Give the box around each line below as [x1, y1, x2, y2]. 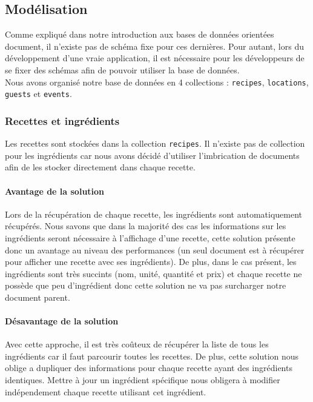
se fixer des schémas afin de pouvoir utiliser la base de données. [5, 63, 240, 76]
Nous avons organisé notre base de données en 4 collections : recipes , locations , [5, 75, 309, 88]
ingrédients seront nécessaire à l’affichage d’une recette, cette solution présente [5, 231, 295, 244]
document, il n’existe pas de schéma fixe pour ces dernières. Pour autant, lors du [5, 39, 304, 52]
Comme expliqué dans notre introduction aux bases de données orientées [5, 28, 274, 41]
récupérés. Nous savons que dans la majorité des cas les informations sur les [5, 219, 286, 232]
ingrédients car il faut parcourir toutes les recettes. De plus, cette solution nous [5, 349, 299, 362]
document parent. [5, 290, 70, 303]
